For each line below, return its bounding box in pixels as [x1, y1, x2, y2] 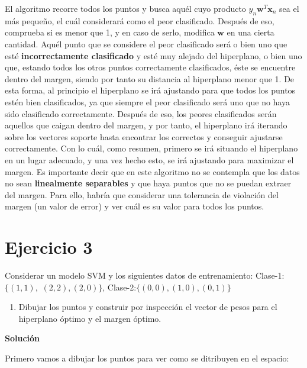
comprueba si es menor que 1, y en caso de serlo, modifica [5, 26, 215, 38]
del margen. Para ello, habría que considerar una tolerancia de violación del [5, 188, 279, 201]
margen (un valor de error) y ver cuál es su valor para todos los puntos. [5, 200, 264, 212]
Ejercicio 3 [5, 235, 93, 259]
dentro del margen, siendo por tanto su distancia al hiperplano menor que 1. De [5, 72, 295, 85]
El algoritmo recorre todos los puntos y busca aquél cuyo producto [5, 2, 246, 14]
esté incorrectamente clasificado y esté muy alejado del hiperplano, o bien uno [5, 49, 302, 62]
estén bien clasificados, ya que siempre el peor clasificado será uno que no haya [5, 95, 290, 108]
